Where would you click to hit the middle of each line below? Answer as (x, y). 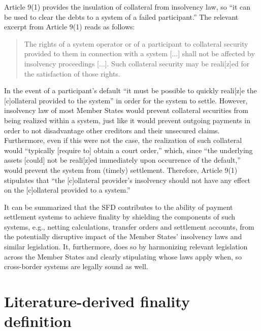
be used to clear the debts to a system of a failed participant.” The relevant (121, 16)
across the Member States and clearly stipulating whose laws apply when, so (123, 256)
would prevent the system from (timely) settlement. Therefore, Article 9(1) (121, 170)
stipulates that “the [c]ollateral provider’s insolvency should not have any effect (127, 180)
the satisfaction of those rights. (72, 73)
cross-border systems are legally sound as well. (76, 266)
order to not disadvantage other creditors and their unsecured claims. (112, 130)
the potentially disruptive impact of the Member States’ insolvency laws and (123, 236)
